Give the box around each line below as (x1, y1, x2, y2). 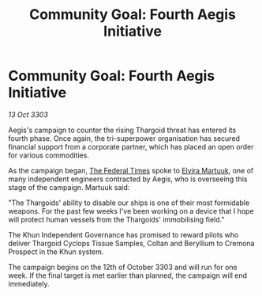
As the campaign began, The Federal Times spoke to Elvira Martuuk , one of (8, 165, 254, 175)
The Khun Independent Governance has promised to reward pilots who (8, 230, 239, 239)
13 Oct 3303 (8, 109, 49, 120)
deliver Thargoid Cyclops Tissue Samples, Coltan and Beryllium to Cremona (8, 238, 255, 248)
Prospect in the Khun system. (8, 247, 104, 256)
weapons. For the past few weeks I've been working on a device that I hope (8, 206, 254, 215)
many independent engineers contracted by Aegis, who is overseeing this (8, 174, 248, 184)
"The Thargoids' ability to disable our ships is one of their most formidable (8, 198, 250, 207)
